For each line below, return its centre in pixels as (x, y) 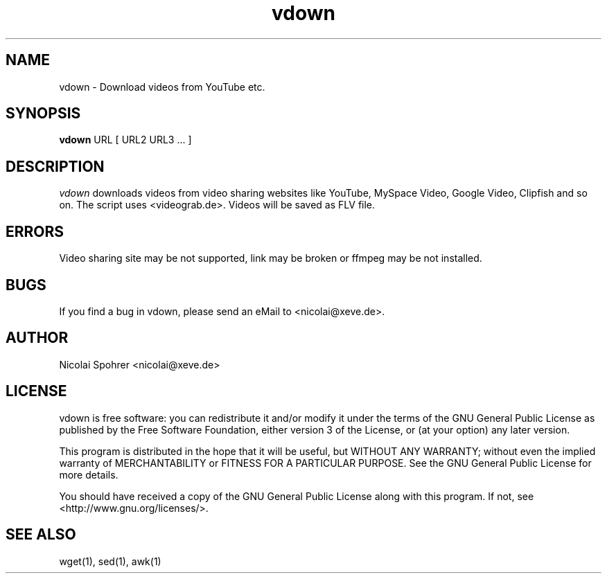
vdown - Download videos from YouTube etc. (162, 87)
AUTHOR (37, 338)
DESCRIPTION (55, 166)
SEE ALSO (41, 535)
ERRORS (35, 231)
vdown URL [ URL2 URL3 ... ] (125, 140)
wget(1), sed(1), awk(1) (110, 561)
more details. (89, 474)
